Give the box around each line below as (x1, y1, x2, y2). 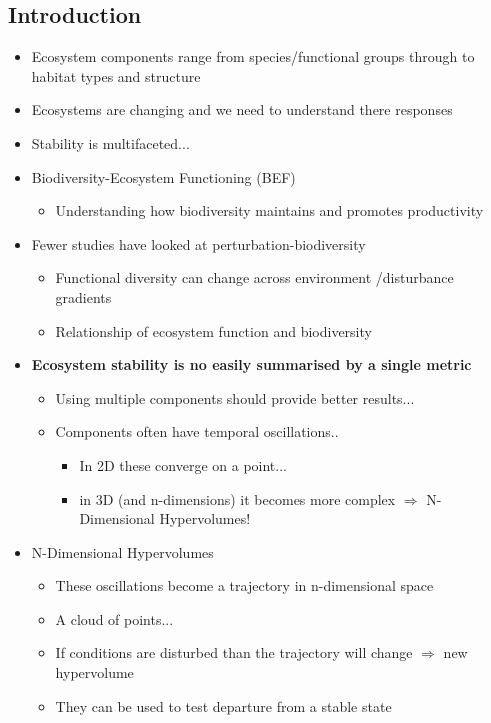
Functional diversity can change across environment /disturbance (55, 267, 454, 288)
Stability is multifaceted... (31, 132, 190, 153)
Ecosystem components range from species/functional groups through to (31, 46, 475, 67)
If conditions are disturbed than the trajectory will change (55, 642, 413, 663)
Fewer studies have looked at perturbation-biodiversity (31, 233, 366, 254)
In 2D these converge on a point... (79, 454, 287, 475)
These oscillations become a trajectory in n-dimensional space (55, 575, 434, 596)
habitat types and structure (31, 65, 201, 86)
